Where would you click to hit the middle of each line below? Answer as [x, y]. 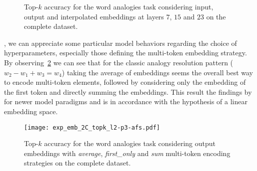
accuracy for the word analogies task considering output [130, 143]
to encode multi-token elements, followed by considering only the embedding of [125, 82]
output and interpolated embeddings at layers [94, 16]
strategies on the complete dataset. [77, 163]
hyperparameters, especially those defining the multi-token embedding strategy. [125, 53]
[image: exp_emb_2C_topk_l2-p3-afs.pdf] [92, 127]
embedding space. [31, 111]
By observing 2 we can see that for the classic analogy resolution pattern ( [119, 62]
